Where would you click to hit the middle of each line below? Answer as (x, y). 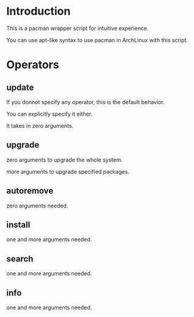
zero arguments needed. (37, 206)
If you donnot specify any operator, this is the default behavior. (86, 102)
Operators (33, 65)
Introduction (39, 11)
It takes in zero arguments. (40, 125)
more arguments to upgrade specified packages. (68, 171)
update (20, 87)
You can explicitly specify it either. (50, 114)
